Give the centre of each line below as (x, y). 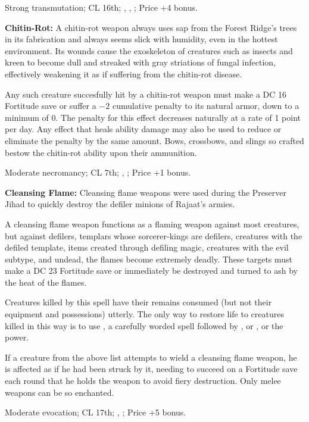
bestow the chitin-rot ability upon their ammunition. (101, 152)
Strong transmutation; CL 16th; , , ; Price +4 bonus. (101, 7)
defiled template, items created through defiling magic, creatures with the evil (147, 247)
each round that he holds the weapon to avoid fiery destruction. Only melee (143, 381)
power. (17, 337)
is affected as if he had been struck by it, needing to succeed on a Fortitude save (151, 369)
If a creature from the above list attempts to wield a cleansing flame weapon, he (151, 357)
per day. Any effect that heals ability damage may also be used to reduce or (143, 129)
